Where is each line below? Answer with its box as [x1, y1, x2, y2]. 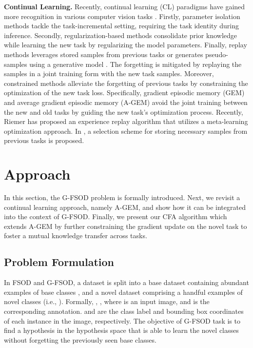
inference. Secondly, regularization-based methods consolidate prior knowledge [4, 30, 237, 40]
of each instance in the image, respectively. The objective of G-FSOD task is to [4, 315, 240, 326]
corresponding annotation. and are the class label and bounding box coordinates [4, 306, 244, 316]
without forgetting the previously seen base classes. [4, 334, 156, 345]
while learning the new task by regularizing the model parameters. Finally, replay [4, 40, 247, 50]
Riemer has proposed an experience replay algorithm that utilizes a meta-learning [4, 116, 248, 126]
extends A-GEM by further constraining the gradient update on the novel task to [4, 221, 247, 231]
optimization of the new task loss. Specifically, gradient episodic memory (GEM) [4, 87, 245, 98]
